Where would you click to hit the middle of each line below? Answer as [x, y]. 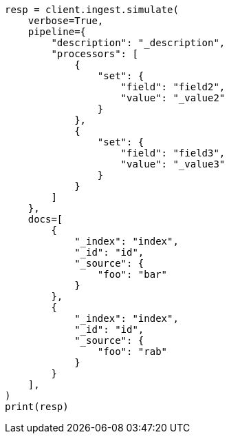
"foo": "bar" [132, 274]
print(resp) [37, 407]
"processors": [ [95, 54]
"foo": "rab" [132, 351]
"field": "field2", [173, 87]
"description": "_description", [138, 43]
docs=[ [45, 219]
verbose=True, [66, 21]
